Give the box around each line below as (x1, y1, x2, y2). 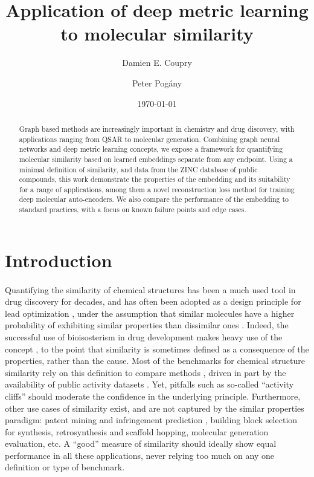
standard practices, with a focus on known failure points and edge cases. (19, 204, 246, 215)
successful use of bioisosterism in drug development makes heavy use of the (5, 330, 283, 343)
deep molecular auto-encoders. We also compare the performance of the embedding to (19, 194, 289, 204)
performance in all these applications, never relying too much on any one (5, 449, 274, 461)
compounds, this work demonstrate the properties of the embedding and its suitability (19, 174, 290, 184)
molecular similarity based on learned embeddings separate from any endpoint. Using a (19, 154, 293, 164)
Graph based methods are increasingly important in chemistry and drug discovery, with (19, 123, 295, 134)
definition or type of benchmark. (5, 461, 125, 473)
